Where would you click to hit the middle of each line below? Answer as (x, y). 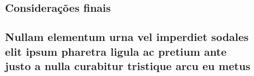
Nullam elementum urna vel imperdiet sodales (127, 37)
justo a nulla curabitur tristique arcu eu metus (128, 65)
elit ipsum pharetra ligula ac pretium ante (116, 51)
